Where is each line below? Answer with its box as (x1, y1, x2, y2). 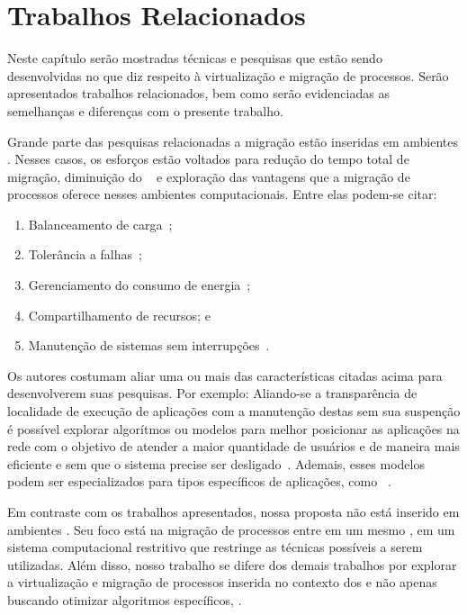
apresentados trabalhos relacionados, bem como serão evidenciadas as (7, 84, 390, 103)
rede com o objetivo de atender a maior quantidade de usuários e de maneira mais (7, 437, 460, 456)
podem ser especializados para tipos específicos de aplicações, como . (7, 472, 391, 491)
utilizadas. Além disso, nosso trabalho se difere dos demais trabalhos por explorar (7, 555, 457, 574)
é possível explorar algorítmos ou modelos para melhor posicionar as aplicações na (7, 419, 460, 438)
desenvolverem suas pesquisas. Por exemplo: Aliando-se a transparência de (7, 384, 418, 402)
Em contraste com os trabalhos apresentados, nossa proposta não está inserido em (7, 502, 460, 520)
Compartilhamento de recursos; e (28, 305, 211, 324)
